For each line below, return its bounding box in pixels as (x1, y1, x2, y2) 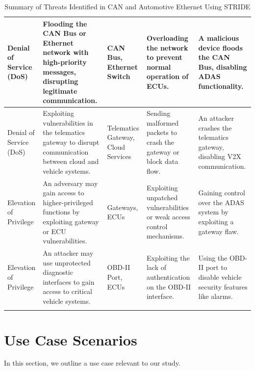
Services (107, 151, 131, 161)
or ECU (43, 226, 66, 236)
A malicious (198, 32, 239, 43)
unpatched (146, 192, 178, 202)
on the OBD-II (146, 281, 191, 291)
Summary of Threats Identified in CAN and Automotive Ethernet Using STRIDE (4, 1, 251, 11)
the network (146, 42, 188, 53)
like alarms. (198, 291, 233, 301)
